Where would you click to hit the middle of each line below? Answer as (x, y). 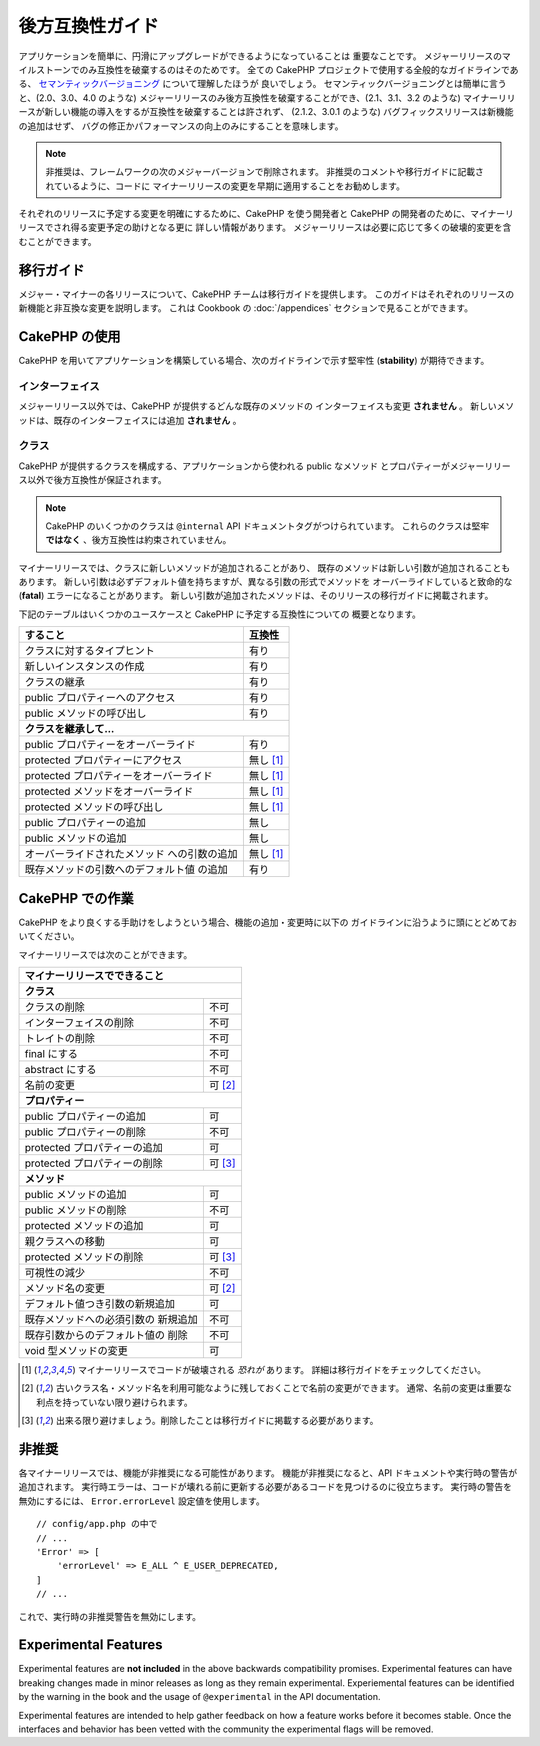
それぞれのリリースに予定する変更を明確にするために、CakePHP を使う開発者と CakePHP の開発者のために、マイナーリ (266, 214)
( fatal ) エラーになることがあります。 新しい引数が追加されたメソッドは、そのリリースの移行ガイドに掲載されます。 (256, 596)
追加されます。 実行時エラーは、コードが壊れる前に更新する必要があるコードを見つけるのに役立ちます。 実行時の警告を (265, 1487)
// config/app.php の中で (97, 1524)
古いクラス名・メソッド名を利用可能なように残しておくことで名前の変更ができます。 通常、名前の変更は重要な (283, 1388)
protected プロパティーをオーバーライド (119, 776)
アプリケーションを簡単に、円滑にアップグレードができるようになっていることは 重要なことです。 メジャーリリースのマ (264, 56)
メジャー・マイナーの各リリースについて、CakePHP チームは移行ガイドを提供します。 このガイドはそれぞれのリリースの (266, 294)
